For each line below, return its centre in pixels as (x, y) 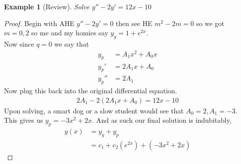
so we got (210, 23)
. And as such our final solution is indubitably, (162, 120)
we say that (72, 43)
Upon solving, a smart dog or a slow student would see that (94, 110)
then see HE (134, 23)
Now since (19, 43)
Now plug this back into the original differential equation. (91, 91)
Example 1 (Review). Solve (47, 6)
